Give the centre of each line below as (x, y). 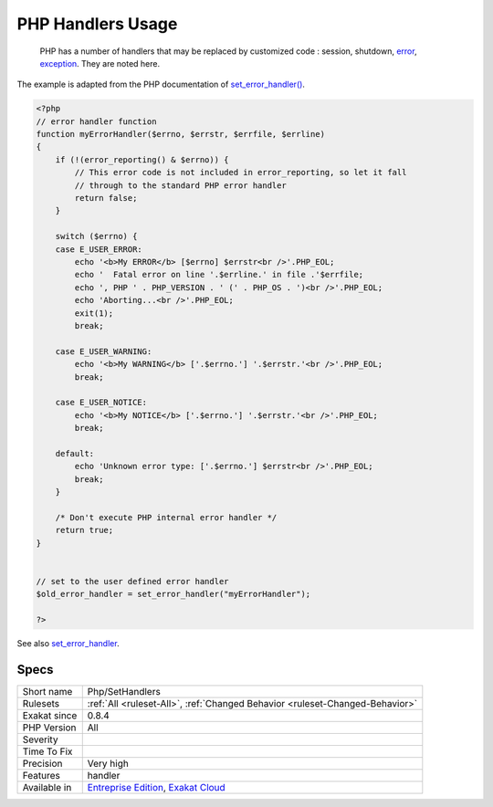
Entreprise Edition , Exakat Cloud (156, 787)
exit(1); (94, 313)
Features (42, 775)
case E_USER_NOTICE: (101, 403)
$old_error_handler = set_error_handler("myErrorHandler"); (173, 594)
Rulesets (41, 703)
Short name (47, 691)
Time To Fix (47, 751)
